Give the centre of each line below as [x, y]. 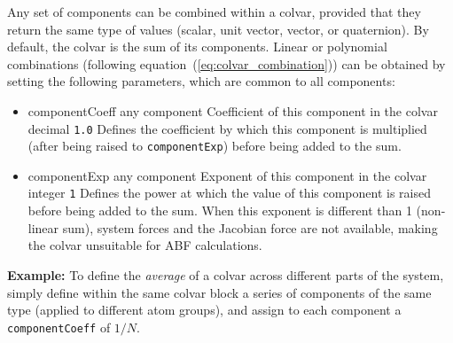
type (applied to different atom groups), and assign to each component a [204, 310]
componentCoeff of [59, 327]
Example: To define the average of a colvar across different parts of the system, [226, 274]
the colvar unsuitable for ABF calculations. [145, 245]
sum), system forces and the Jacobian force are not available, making [250, 227]
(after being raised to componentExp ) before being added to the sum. [215, 146]
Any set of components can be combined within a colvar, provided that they [214, 12]
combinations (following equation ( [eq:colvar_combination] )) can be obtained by [226, 63]
